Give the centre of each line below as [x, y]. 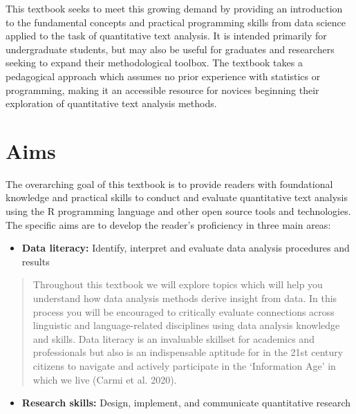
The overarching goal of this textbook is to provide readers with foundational [169, 184]
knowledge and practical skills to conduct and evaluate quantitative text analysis [177, 197]
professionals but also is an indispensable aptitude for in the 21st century [188, 352]
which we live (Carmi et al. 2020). [105, 379]
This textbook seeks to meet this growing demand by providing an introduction [174, 8]
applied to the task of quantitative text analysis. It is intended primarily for [166, 36]
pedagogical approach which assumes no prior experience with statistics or [163, 76]
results [36, 261]
